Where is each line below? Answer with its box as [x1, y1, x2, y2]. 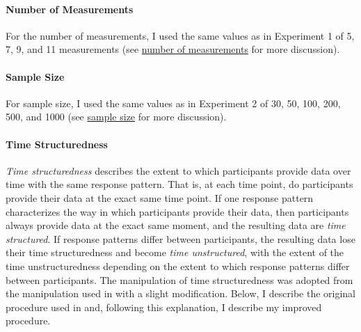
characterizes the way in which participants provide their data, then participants [6, 204, 349, 219]
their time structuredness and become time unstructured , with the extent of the [6, 245, 344, 260]
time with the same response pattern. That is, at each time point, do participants [6, 177, 353, 191]
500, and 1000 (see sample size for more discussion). [6, 109, 227, 124]
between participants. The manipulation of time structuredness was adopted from [6, 272, 353, 287]
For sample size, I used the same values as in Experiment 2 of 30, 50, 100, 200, [6, 95, 341, 110]
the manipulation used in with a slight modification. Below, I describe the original [6, 286, 355, 301]
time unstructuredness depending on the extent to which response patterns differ [6, 258, 350, 273]
